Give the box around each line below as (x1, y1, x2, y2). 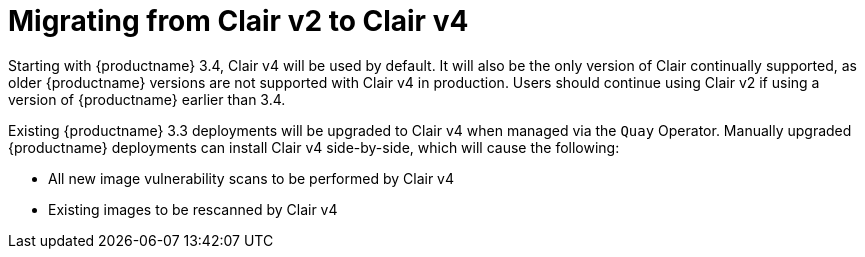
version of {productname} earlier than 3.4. (8, 90, 286, 108)
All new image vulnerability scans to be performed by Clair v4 (48, 169, 454, 187)
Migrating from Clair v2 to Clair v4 (8, 4, 469, 38)
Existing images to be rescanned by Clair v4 (48, 200, 338, 218)
